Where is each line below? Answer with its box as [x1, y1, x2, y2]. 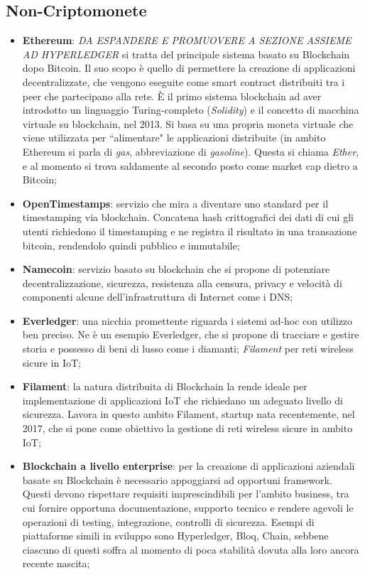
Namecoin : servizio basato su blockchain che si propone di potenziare [22, 262, 330, 276]
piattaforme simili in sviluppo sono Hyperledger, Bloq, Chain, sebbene [22, 528, 329, 543]
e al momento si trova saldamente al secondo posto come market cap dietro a [22, 158, 358, 173]
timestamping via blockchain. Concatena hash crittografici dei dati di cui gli [22, 210, 354, 225]
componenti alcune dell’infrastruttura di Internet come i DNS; [22, 289, 293, 304]
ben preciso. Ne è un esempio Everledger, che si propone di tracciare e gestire [22, 327, 359, 342]
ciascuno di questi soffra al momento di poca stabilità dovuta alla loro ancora [22, 542, 359, 557]
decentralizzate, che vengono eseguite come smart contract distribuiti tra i [22, 74, 345, 89]
